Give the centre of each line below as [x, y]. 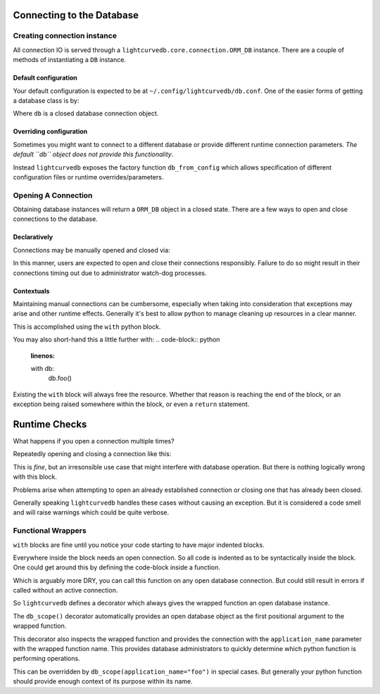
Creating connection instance [65, 36]
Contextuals [31, 291]
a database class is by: [46, 100]
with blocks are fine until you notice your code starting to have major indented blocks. [139, 545]
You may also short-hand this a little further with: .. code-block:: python [117, 340]
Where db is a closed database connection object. [86, 113]
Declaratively [33, 237]
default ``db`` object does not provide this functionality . [93, 154]
